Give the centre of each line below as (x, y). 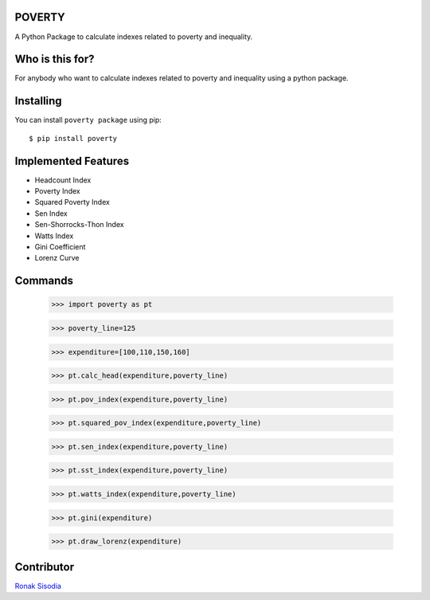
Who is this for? (55, 59)
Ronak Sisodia (38, 586)
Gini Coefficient (60, 246)
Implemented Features (72, 161)
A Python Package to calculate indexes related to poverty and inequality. (134, 37)
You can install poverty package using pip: (88, 120)
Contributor (45, 567)
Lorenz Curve (57, 258)
